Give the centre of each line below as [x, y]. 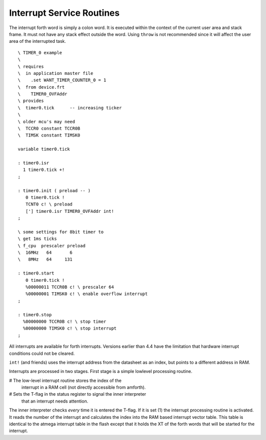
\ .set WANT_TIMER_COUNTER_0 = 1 [62, 80]
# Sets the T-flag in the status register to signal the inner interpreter [78, 394]
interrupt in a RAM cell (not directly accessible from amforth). [84, 387]
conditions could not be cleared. [42, 353]
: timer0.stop [35, 315]
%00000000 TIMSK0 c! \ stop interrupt [70, 328]
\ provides [31, 101]
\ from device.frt [41, 87]
